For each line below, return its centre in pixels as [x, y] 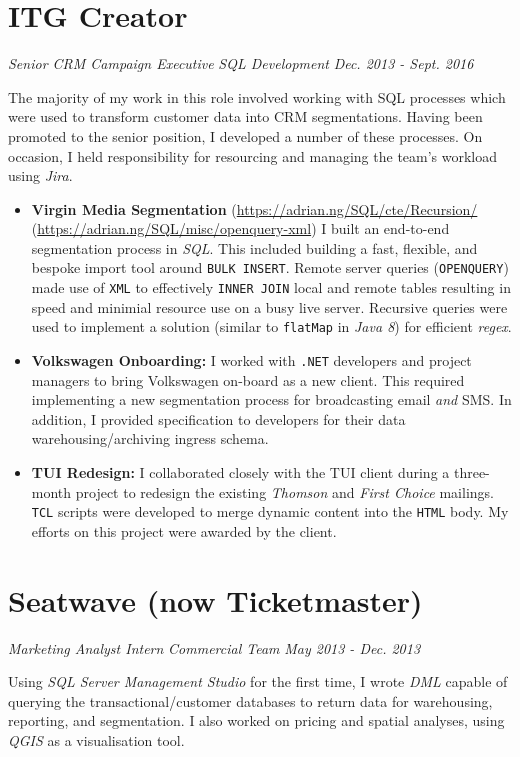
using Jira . [40, 175]
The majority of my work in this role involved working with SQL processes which [257, 96]
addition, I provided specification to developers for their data [218, 418]
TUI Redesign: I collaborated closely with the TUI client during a [240, 472]
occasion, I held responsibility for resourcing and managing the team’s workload [253, 155]
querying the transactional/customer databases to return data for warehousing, [250, 700]
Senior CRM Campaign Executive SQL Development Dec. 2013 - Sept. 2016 [241, 63]
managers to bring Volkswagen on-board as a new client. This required [248, 379]
